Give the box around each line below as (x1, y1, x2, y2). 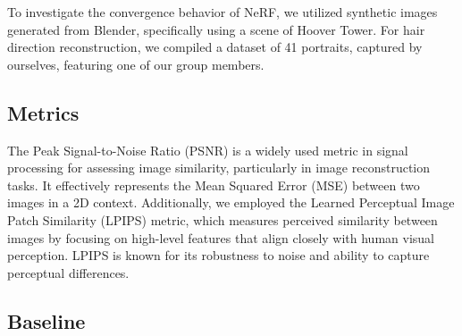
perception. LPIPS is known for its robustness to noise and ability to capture (7, 246, 430, 265)
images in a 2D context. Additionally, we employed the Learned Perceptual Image (7, 193, 455, 212)
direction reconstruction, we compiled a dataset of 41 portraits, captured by (7, 38, 423, 56)
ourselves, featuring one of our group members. (7, 55, 265, 73)
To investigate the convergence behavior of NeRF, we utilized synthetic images (7, 3, 438, 21)
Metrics (7, 98, 80, 126)
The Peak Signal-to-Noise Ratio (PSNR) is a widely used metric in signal (7, 140, 408, 159)
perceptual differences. (7, 263, 130, 281)
